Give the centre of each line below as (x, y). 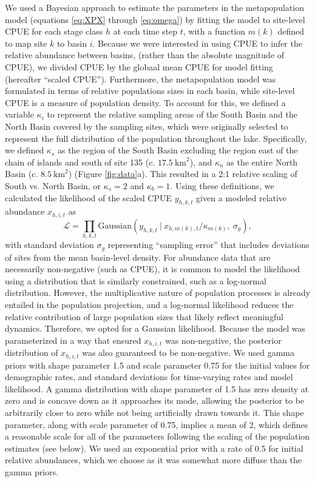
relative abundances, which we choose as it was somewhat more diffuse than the (153, 460)
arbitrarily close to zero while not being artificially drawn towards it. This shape (154, 412)
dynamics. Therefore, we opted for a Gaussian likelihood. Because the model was (155, 328)
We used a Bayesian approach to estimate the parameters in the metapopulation (154, 7)
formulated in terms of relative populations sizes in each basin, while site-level (150, 91)
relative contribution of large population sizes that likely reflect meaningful (144, 316)
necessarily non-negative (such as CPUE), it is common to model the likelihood (153, 269)
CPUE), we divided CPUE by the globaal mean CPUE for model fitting (139, 66)
